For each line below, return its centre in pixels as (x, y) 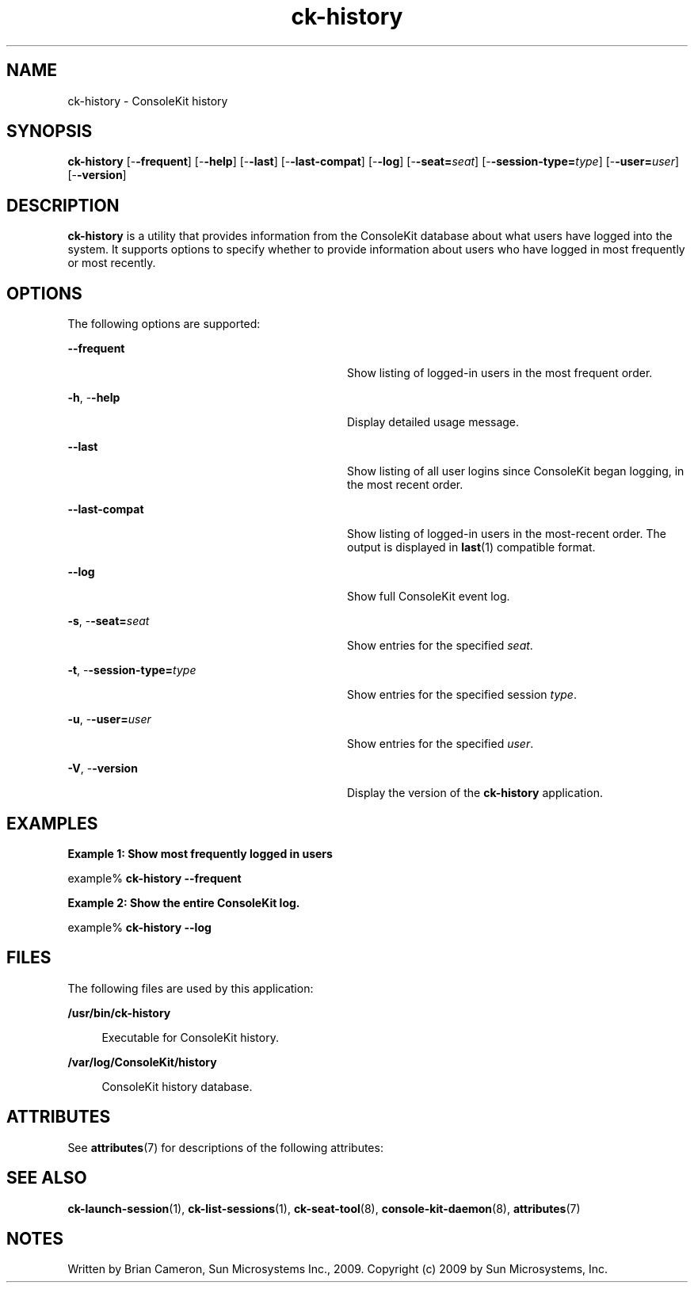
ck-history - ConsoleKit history (148, 101)
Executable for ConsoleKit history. (190, 1037)
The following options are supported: (164, 324)
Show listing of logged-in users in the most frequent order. (500, 373)
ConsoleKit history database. (177, 1086)
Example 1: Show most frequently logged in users (200, 853)
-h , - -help (94, 398)
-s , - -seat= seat (109, 621)
